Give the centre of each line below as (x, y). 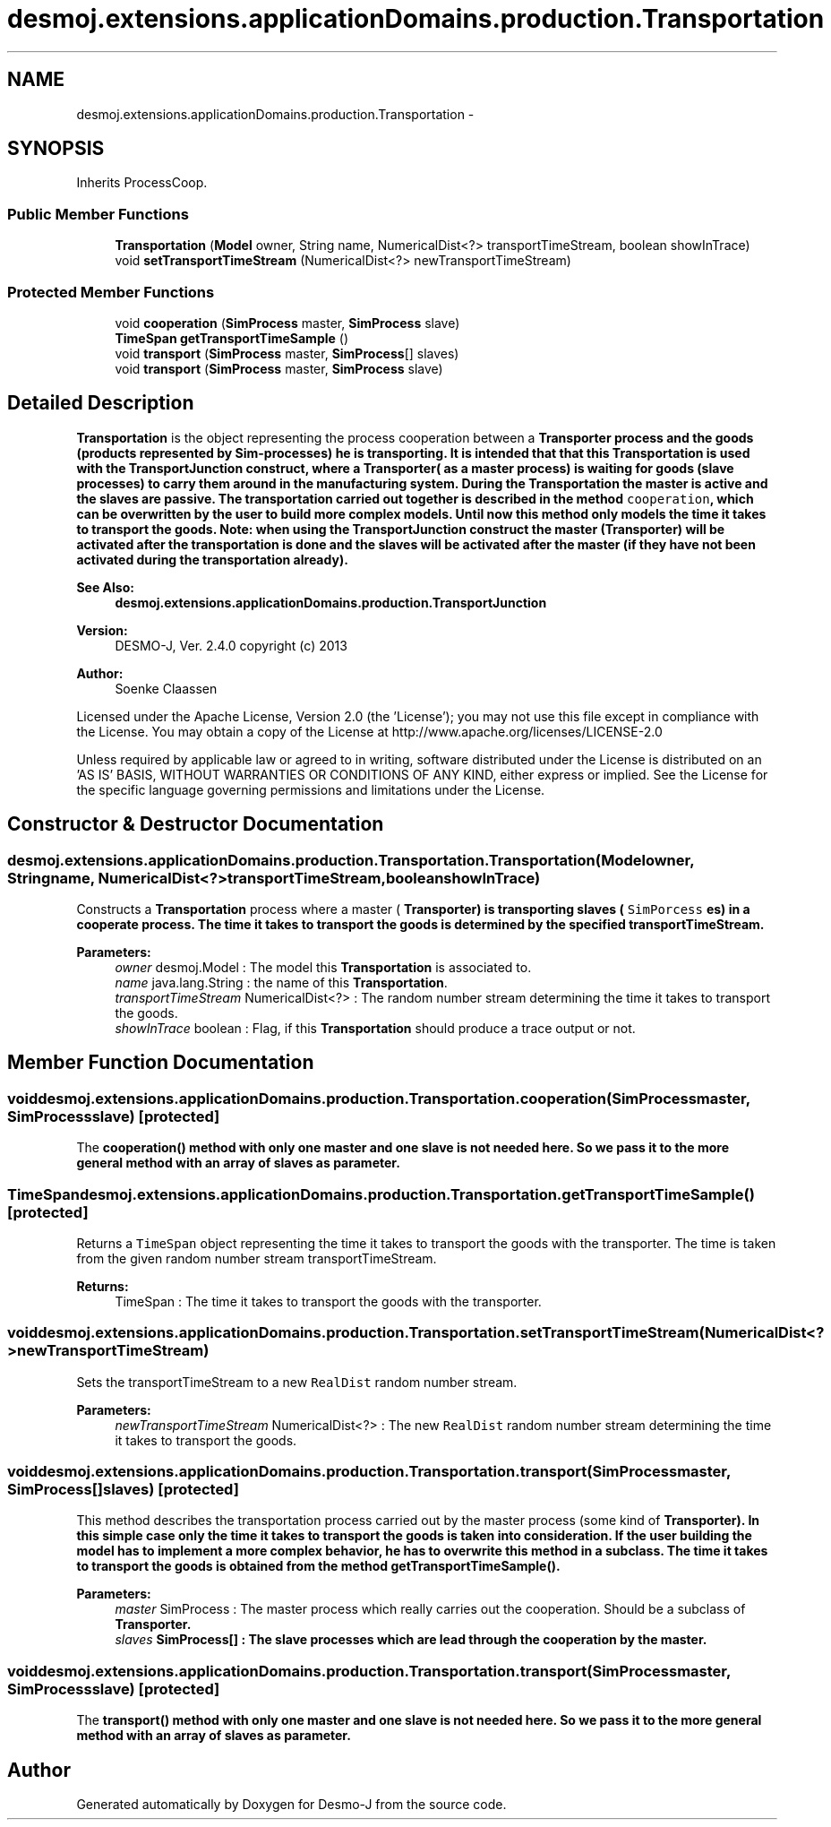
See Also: (105, 587)
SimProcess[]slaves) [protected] (123, 1490)
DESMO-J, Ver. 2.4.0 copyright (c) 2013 (231, 645)
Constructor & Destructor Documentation (196, 824)
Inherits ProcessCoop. (142, 183)
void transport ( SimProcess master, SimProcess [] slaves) (287, 353)
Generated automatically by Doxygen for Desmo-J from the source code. (291, 1805)
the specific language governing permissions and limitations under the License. (311, 789)
